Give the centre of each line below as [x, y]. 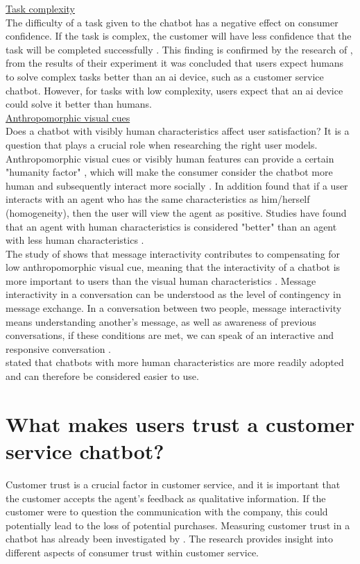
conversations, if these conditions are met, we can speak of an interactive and [170, 335]
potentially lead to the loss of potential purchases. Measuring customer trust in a [178, 525]
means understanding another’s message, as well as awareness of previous [161, 321]
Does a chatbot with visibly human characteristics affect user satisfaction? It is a [178, 131]
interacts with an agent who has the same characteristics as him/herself [158, 199]
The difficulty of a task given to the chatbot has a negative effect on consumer [172, 22]
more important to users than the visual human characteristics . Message [161, 280]
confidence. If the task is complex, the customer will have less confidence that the [179, 36]
